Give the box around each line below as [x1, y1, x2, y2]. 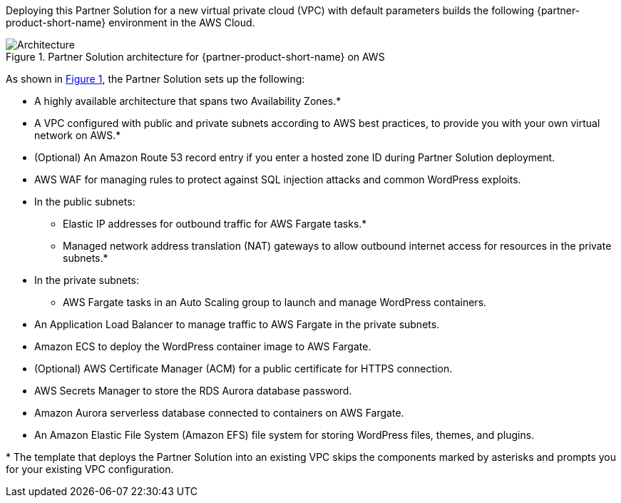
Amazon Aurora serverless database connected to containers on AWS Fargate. [34, 407, 404, 419]
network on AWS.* [34, 129, 121, 141]
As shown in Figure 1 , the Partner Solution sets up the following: [6, 73, 305, 85]
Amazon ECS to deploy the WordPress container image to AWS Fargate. [34, 340, 371, 352]
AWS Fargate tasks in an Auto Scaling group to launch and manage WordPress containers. [63, 296, 487, 308]
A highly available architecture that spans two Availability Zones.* [34, 95, 342, 107]
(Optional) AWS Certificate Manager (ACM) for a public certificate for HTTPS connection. [34, 362, 453, 375]
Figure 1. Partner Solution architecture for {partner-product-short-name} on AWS [6, 51, 385, 63]
